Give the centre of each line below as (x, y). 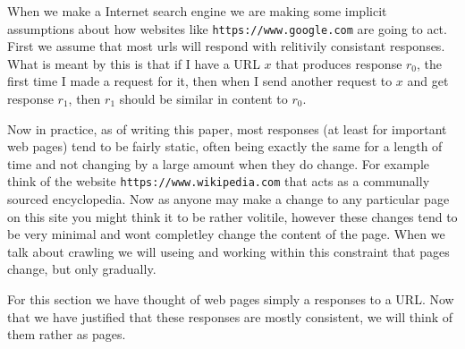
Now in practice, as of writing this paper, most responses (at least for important (227, 128)
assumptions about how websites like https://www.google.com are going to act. (227, 28)
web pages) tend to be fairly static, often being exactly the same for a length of (225, 146)
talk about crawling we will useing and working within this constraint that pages (228, 251)
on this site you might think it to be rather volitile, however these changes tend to (232, 216)
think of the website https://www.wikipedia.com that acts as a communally (219, 181)
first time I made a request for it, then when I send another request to (200, 81)
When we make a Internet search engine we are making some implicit (197, 11)
